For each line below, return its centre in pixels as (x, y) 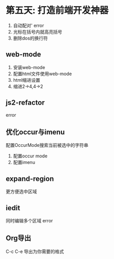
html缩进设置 (27, 80)
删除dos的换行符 (30, 38)
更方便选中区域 (21, 191)
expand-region (30, 179)
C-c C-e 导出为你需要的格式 (35, 251)
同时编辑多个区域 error (29, 221)
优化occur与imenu (35, 132)
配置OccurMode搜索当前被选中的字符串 (47, 145)
